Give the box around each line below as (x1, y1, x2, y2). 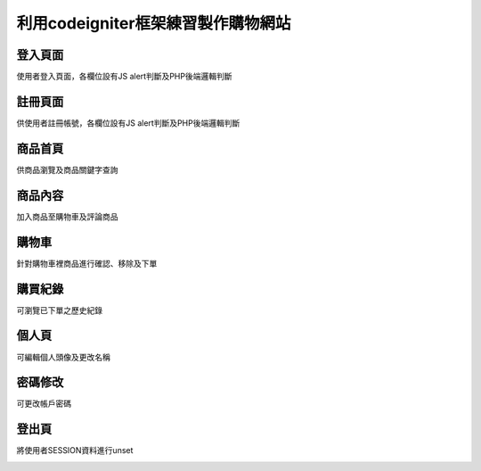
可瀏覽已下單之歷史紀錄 (16, 304, 102, 316)
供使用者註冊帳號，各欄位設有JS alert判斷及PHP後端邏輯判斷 (16, 117, 240, 128)
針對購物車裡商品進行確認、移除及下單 (16, 258, 158, 269)
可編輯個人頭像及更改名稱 (16, 351, 110, 362)
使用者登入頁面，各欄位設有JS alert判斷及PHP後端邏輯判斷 (16, 71, 232, 82)
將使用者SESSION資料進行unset (16, 445, 134, 456)
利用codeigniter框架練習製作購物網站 (16, 13, 291, 33)
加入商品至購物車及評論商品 (16, 211, 118, 222)
